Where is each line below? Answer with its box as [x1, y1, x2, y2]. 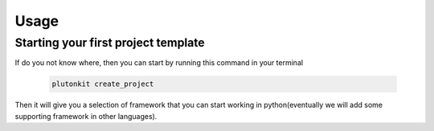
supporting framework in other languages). [14, 111, 158, 121]
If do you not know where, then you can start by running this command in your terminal [14, 58, 304, 68]
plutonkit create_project [51, 80, 154, 88]
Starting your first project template [14, 35, 205, 50]
